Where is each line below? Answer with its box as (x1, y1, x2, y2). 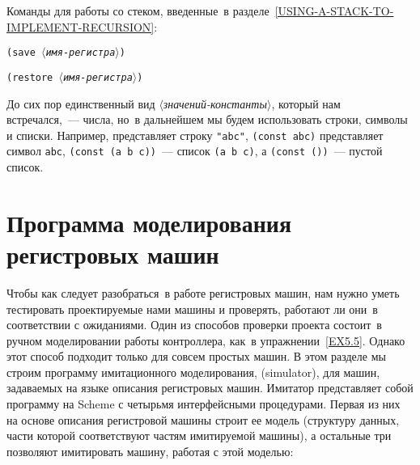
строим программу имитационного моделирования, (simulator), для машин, (6, 363, 380, 380)
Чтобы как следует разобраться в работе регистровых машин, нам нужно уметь (6, 284, 400, 301)
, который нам (271, 95, 341, 112)
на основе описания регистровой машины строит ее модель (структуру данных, (6, 411, 400, 428)
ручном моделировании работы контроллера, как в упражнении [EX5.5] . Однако (6, 332, 405, 349)
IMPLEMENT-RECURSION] (6, 18, 155, 35)
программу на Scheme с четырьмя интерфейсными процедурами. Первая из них (6, 395, 401, 412)
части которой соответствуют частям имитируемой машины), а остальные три (6, 427, 392, 444)
